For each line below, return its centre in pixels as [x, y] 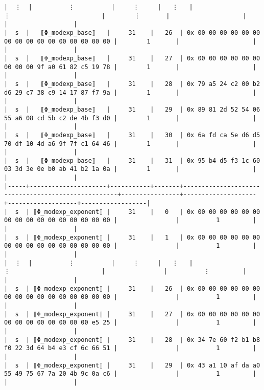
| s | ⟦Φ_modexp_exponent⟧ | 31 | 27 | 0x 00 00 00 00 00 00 [132, 314]
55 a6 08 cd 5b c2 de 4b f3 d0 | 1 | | [130, 118]
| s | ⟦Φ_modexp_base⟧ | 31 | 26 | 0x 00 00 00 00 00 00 [132, 32]
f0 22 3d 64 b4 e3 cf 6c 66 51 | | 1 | [130, 348]
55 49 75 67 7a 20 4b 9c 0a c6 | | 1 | [130, 374]
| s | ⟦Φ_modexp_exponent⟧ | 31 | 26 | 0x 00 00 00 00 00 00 [132, 288]
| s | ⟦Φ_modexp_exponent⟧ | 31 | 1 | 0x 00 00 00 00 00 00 [132, 237]
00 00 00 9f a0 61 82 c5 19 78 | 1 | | [130, 67]
